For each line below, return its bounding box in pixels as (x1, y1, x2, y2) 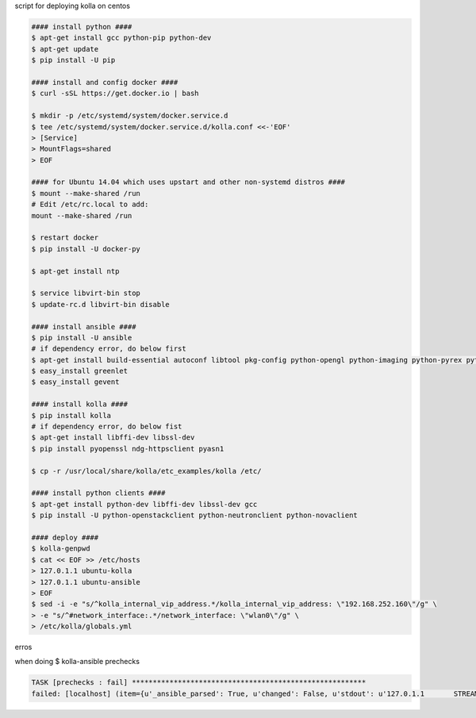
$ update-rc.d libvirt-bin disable (31, 300, 170, 309)
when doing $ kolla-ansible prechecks (14, 657, 140, 666)
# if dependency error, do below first (31, 344, 186, 353)
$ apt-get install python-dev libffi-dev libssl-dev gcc (31, 500, 258, 509)
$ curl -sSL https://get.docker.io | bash (31, 89, 199, 98)
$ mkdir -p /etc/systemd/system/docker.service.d (31, 111, 228, 121)
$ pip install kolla (31, 411, 111, 420)
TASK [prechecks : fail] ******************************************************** (31, 678, 367, 687)
